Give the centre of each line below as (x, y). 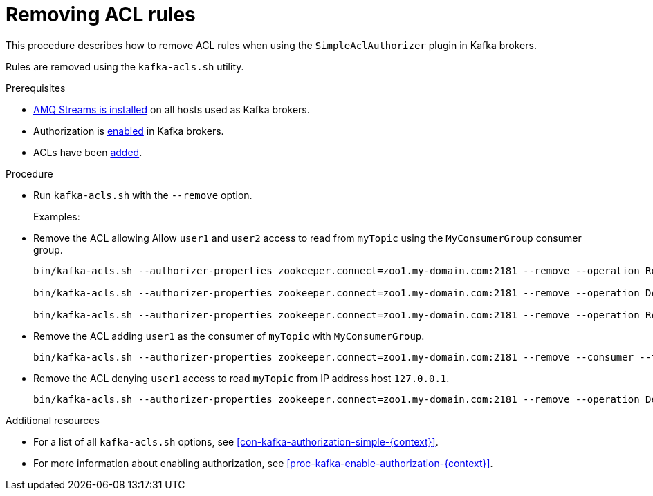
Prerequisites (36, 88)
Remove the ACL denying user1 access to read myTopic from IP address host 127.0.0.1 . (241, 378)
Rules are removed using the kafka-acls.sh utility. (125, 66)
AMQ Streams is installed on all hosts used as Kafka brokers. (172, 109)
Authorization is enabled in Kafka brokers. (129, 131)
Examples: (57, 216)
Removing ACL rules (101, 15)
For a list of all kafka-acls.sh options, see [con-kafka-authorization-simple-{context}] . (236, 441)
